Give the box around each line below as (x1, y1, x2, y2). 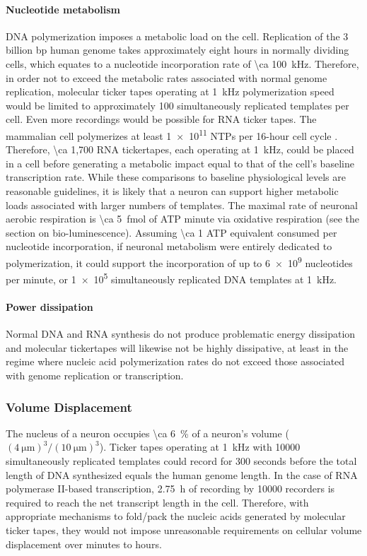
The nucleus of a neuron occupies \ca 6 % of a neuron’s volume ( (6, 425, 289, 440)
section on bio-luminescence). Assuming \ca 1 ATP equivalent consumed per (6, 225, 337, 239)
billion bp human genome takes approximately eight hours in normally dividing (6, 42, 349, 57)
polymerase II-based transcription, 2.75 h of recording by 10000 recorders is (6, 481, 335, 496)
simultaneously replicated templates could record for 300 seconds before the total (6, 454, 357, 468)
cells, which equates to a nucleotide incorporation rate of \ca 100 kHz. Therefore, (6, 56, 359, 71)
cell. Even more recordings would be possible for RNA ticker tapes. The (6, 112, 317, 126)
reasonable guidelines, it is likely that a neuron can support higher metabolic (6, 183, 339, 198)
